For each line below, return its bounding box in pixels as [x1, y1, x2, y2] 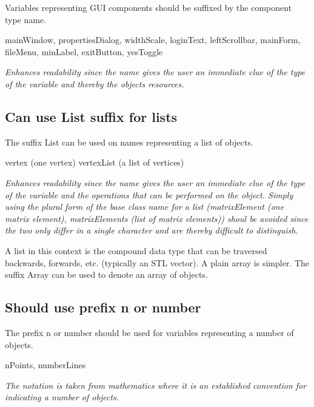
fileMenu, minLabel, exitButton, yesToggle [5, 45, 163, 58]
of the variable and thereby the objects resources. [5, 77, 184, 90]
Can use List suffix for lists [5, 107, 178, 126]
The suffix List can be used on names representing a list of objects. [5, 135, 253, 148]
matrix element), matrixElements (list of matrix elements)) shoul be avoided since [5, 212, 309, 224]
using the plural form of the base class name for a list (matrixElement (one [5, 200, 284, 213]
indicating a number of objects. [5, 391, 119, 403]
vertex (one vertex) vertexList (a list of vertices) [5, 156, 184, 169]
